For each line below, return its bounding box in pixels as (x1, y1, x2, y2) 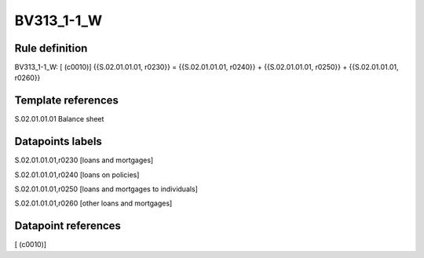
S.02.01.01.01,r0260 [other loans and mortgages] (14, 198, 173, 208)
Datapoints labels (14, 135, 102, 148)
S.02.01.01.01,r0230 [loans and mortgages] (14, 155, 154, 165)
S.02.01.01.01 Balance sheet (14, 114, 104, 124)
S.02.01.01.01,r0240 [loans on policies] (14, 169, 140, 180)
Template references (14, 94, 119, 107)
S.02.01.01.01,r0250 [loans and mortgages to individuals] (14, 184, 198, 194)
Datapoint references (14, 220, 122, 233)
